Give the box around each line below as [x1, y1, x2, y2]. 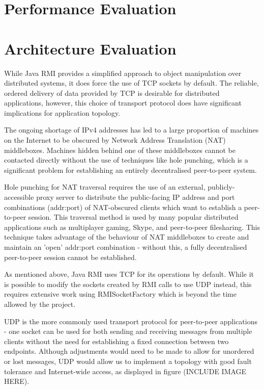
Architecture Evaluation [4, 38, 177, 59]
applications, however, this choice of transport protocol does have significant [4, 97, 242, 108]
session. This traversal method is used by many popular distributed [28, 212, 239, 222]
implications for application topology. [4, 107, 121, 118]
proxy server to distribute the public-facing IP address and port [36, 192, 235, 202]
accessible [4, 192, 34, 202]
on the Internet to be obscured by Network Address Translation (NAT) [4, 135, 226, 145]
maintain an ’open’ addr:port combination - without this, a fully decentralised [4, 242, 247, 252]
